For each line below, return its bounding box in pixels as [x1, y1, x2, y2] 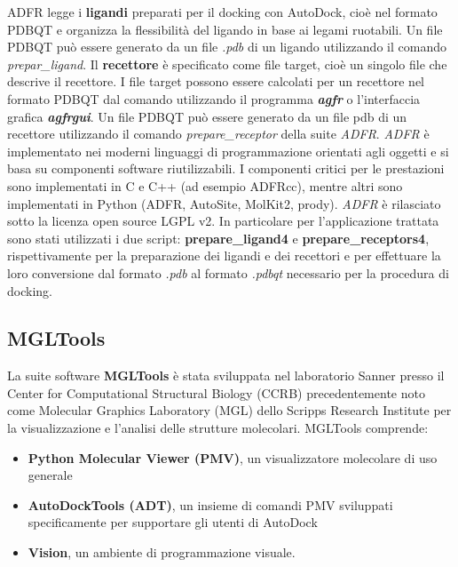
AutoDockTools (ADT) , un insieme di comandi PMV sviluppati [28, 495, 393, 514]
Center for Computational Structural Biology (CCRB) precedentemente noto [7, 383, 425, 402]
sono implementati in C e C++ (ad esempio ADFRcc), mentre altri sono [7, 176, 403, 195]
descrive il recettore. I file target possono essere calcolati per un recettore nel [7, 72, 425, 91]
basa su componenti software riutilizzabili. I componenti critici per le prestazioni [7, 159, 445, 178]
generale [28, 466, 73, 484]
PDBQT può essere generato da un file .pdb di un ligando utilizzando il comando [7, 37, 446, 56]
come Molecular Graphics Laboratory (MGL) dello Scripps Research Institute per [7, 401, 452, 419]
